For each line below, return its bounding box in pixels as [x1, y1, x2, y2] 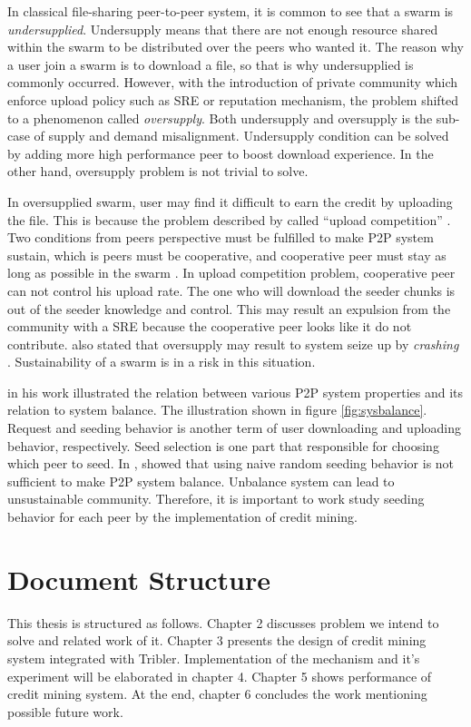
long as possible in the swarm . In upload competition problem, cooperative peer [7, 263, 456, 282]
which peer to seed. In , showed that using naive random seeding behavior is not [7, 454, 455, 473]
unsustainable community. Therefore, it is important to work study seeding [7, 489, 425, 508]
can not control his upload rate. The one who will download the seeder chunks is [7, 280, 456, 300]
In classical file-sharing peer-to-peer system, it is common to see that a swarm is [7, 2, 454, 20]
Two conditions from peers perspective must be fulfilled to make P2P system [7, 228, 434, 247]
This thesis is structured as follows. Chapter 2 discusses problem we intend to [7, 613, 439, 632]
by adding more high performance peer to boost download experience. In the [7, 143, 434, 162]
